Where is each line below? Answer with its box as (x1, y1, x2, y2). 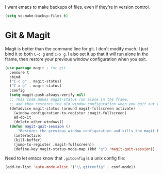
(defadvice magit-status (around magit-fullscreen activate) (9, 106, 136, 111)
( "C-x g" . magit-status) (9, 83, 62, 89)
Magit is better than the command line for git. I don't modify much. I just (5, 46, 148, 51)
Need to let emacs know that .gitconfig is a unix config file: (5, 155, 126, 161)
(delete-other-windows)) (14, 120, 64, 125)
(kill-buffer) (14, 138, 42, 142)
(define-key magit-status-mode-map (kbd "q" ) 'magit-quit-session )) (14, 146, 155, 152)
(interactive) (14, 133, 42, 138)
